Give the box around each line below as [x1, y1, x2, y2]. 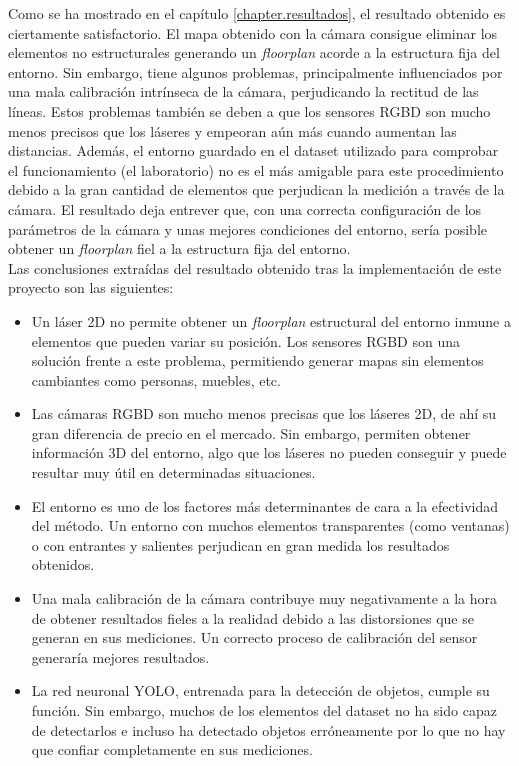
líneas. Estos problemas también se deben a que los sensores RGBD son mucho [8, 100, 491, 121]
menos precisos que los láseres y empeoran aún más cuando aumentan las [8, 120, 457, 141]
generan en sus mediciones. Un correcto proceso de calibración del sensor [31, 627, 478, 648]
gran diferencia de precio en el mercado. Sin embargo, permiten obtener [31, 422, 471, 443]
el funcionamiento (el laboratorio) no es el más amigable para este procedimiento [8, 159, 504, 180]
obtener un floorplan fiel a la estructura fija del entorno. [8, 238, 351, 259]
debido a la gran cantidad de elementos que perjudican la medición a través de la [8, 179, 505, 200]
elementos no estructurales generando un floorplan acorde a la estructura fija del [8, 42, 500, 63]
